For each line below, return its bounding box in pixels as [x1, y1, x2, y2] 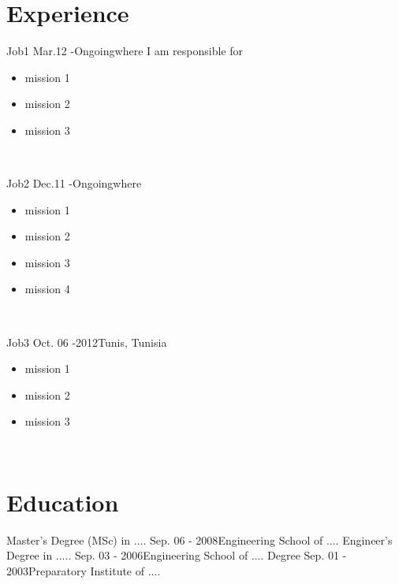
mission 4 [24, 281, 70, 297]
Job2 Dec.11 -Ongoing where [6, 175, 142, 192]
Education [6, 485, 119, 518]
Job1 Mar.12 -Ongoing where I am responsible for [6, 43, 243, 59]
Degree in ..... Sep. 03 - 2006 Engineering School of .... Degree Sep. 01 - [6, 547, 347, 564]
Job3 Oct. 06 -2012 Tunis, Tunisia [6, 333, 167, 350]
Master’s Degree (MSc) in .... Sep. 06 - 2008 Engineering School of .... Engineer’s [6, 531, 393, 548]
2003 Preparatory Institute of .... [6, 562, 161, 578]
